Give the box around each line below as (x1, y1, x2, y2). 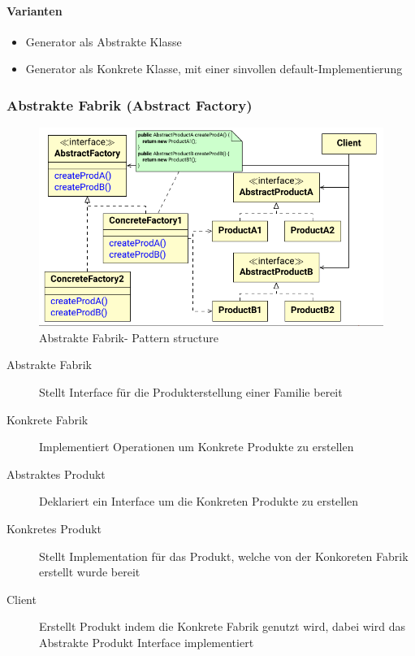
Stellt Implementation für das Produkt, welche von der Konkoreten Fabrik (39, 547, 409, 564)
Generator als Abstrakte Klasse (25, 33, 182, 50)
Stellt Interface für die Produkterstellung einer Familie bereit (39, 384, 343, 400)
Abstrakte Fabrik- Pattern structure (39, 328, 218, 345)
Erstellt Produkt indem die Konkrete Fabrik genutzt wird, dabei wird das (39, 618, 405, 635)
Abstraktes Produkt (6, 465, 106, 482)
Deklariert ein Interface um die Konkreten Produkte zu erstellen (39, 493, 359, 510)
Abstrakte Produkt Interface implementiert (39, 633, 254, 650)
